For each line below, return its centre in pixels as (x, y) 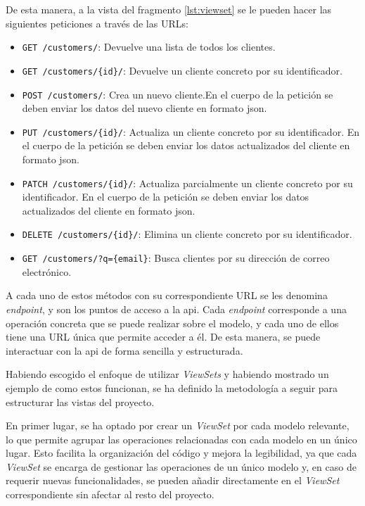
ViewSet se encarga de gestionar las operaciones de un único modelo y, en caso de (181, 466)
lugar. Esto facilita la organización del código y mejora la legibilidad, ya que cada (181, 453)
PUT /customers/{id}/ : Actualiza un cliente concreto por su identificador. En (191, 131)
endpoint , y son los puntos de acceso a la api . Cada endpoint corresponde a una (176, 309)
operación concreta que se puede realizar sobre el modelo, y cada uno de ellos (172, 323)
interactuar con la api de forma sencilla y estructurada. (124, 350)
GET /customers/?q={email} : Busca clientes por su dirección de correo (176, 258)
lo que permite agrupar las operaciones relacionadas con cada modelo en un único (181, 439)
